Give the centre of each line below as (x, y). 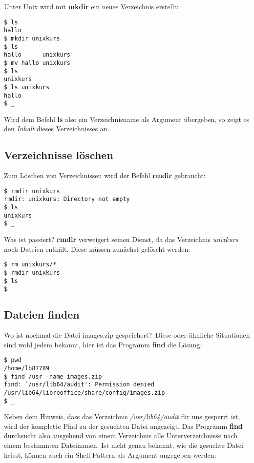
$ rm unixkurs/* (30, 265)
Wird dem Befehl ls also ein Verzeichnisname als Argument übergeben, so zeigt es (127, 119)
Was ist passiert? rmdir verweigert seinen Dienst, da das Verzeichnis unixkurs (121, 239)
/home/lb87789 (27, 368)
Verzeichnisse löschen (59, 155)
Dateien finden (42, 314)
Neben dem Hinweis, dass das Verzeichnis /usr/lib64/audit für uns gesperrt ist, (122, 416)
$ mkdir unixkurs (32, 38)
